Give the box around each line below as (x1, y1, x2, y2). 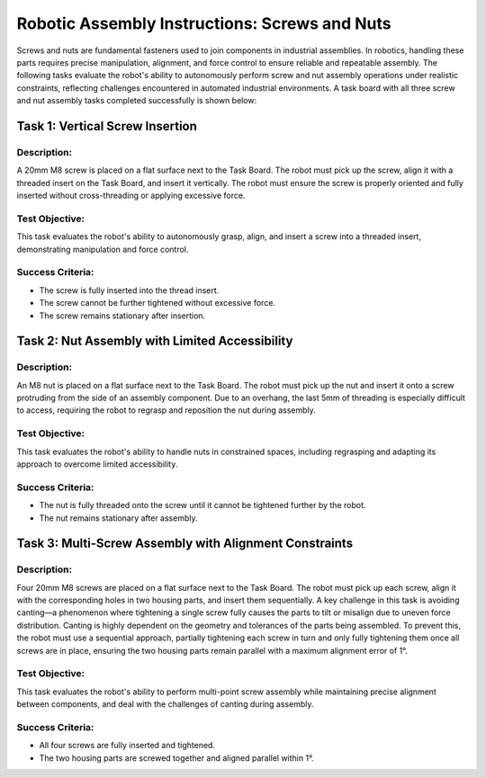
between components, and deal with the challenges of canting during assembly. (16, 699, 314, 710)
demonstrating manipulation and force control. (16, 244, 189, 255)
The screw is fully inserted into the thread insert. (39, 284, 220, 296)
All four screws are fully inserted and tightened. (39, 740, 216, 751)
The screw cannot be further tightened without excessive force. (39, 298, 276, 308)
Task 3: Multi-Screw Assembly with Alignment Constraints (16, 536, 354, 551)
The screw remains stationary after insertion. (39, 310, 206, 321)
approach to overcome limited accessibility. (16, 459, 178, 469)
